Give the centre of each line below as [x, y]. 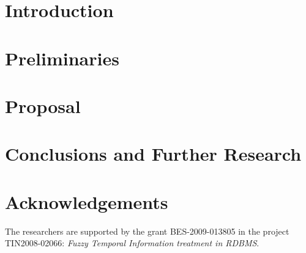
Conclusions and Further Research [153, 154]
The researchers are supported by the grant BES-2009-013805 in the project [147, 231]
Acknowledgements [87, 201]
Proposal [43, 105]
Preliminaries [62, 58]
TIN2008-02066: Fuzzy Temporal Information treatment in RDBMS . [132, 243]
